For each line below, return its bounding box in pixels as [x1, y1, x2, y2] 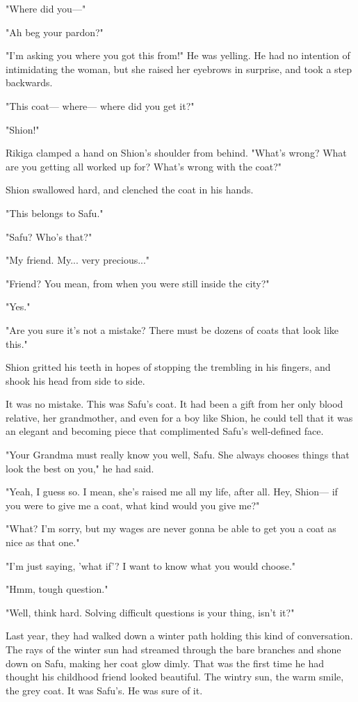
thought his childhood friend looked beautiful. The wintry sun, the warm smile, [6, 669, 344, 684]
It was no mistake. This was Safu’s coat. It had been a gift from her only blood [6, 397, 343, 411]
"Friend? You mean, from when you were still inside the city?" [6, 276, 270, 290]
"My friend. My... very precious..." [6, 253, 150, 267]
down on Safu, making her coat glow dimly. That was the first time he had [6, 655, 324, 670]
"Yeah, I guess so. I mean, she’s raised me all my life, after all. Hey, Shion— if [6, 484, 338, 499]
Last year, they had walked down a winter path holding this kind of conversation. [6, 628, 353, 643]
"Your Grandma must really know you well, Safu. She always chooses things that [6, 447, 350, 462]
